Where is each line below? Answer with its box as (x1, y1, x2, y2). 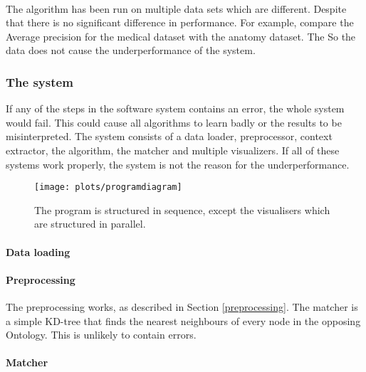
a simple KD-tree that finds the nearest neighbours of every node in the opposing (6, 313, 361, 328)
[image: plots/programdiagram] (34, 182, 182, 193)
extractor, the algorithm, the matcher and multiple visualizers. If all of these (6, 142, 340, 157)
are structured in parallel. (34, 216, 146, 231)
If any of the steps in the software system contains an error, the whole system (6, 101, 345, 116)
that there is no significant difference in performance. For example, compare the (6, 15, 354, 30)
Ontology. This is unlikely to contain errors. (6, 327, 197, 342)
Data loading (6, 244, 70, 259)
